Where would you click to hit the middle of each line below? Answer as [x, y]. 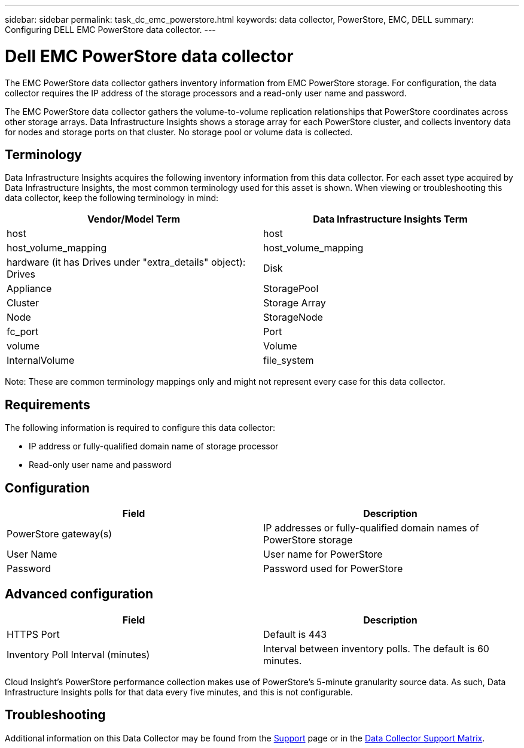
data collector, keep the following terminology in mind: [112, 198]
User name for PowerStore [323, 554]
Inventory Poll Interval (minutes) [78, 654]
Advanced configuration [79, 594]
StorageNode [293, 317]
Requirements [48, 405]
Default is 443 [295, 634]
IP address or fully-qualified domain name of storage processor [154, 446]
